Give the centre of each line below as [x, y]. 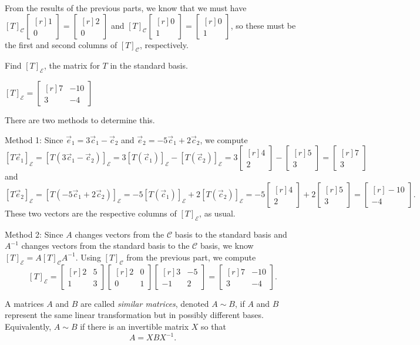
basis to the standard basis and [231, 234]
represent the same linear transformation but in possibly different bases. [134, 315]
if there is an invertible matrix [135, 326]
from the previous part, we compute [191, 257]
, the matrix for [72, 65]
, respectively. [164, 44]
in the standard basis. [149, 65]
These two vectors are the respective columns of [91, 213]
